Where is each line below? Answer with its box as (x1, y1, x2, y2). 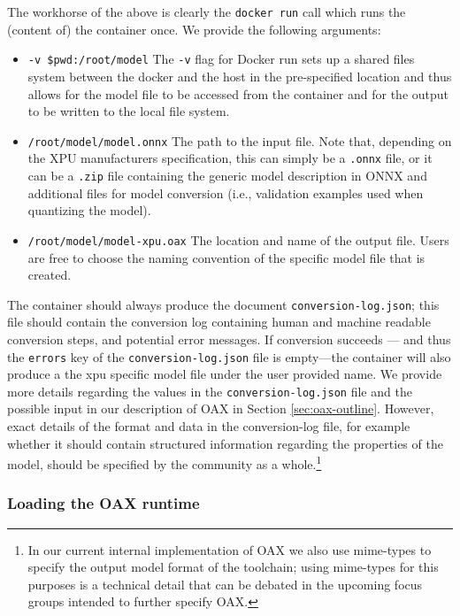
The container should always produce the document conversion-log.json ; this (7, 295, 440, 313)
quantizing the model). (27, 201, 151, 219)
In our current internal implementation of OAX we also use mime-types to (27, 540, 432, 558)
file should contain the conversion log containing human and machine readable (7, 312, 431, 331)
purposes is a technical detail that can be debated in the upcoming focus (27, 574, 423, 593)
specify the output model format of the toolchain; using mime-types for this (27, 558, 439, 576)
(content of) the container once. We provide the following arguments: (7, 19, 381, 38)
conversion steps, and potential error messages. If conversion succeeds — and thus (7, 329, 451, 348)
